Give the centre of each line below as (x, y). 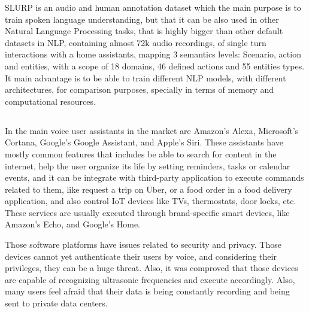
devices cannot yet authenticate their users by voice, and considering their (141, 256)
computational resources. (50, 101)
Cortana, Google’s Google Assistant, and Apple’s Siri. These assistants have (144, 142)
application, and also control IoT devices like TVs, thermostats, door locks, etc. (151, 201)
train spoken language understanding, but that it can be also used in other (142, 19)
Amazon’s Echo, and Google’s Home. (72, 224)
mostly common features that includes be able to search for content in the (141, 154)
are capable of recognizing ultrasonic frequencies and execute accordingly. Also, (150, 279)
